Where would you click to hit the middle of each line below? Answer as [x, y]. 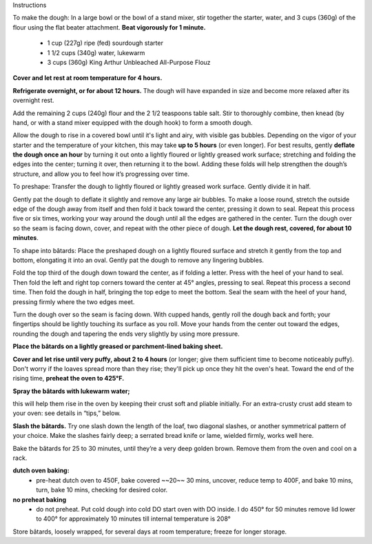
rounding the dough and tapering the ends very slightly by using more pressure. [126, 334]
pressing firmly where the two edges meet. [74, 302]
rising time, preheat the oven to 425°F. [69, 379]
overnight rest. [33, 101]
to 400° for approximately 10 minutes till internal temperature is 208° [133, 519]
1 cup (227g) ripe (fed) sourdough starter [105, 43]
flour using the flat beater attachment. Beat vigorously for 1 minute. [109, 27]
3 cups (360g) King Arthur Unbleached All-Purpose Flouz [129, 62]
